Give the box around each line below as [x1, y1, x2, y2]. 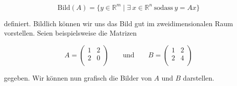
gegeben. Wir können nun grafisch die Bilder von [4, 72, 152, 83]
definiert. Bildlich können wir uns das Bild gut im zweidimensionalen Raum [4, 18, 233, 28]
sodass [154, 4, 173, 11]
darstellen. [183, 72, 214, 83]
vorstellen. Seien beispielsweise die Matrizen [4, 28, 137, 38]
